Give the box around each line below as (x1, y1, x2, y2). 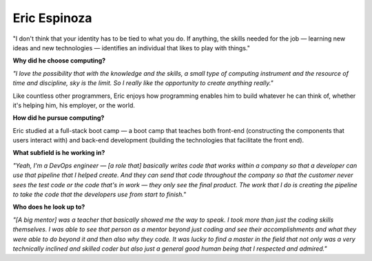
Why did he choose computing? (12, 56, 106, 65)
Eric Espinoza (12, 10, 92, 25)
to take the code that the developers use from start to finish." (12, 190, 187, 199)
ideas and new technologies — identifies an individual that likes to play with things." (12, 43, 251, 52)
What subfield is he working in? (12, 149, 105, 157)
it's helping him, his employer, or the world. (12, 101, 136, 109)
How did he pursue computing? (12, 114, 105, 122)
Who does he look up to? (12, 203, 85, 211)
